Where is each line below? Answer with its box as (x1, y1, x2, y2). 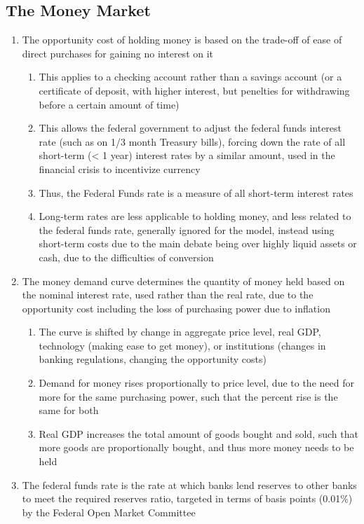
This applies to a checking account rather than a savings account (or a (39, 69, 342, 84)
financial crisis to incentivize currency (39, 161, 201, 176)
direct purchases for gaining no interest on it (22, 46, 214, 60)
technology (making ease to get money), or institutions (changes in (39, 338, 326, 352)
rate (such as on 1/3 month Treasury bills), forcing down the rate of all (39, 134, 346, 149)
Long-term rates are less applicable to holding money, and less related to (39, 209, 351, 223)
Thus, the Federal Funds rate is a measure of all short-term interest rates (39, 185, 353, 200)
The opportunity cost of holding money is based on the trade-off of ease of (22, 32, 342, 47)
